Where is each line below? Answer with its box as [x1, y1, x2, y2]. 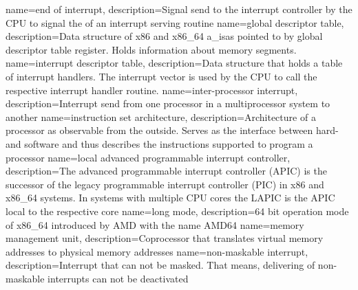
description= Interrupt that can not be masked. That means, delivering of [6, 258, 315, 272]
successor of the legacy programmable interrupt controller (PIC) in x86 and [6, 177, 324, 191]
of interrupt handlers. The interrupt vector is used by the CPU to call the [6, 69, 317, 83]
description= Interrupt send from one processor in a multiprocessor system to [6, 96, 330, 111]
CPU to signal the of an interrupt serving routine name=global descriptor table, [6, 15, 344, 30]
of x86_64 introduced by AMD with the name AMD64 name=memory [6, 217, 304, 232]
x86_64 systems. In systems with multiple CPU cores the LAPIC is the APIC [6, 190, 335, 205]
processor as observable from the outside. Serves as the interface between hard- [6, 123, 339, 137]
